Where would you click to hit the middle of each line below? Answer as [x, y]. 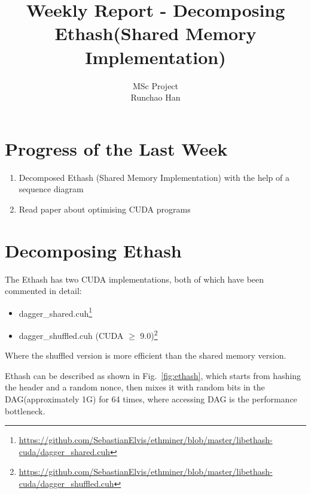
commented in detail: [43, 291]
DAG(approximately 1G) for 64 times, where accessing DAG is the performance [151, 399]
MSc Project [155, 85]
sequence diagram [51, 189]
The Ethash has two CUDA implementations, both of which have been [135, 279]
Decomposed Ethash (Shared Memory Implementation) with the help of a [154, 177]
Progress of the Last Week [116, 148]
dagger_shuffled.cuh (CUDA [71, 335]
